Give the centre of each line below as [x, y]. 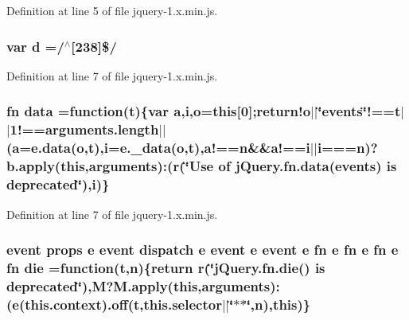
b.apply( [34, 166]
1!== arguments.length [84, 129]
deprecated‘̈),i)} [58, 184]
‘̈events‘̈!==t [359, 111]
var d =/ [35, 46]
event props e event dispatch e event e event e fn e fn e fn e [203, 250]
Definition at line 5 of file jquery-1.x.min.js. [112, 10]
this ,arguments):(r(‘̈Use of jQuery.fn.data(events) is [229, 166]
